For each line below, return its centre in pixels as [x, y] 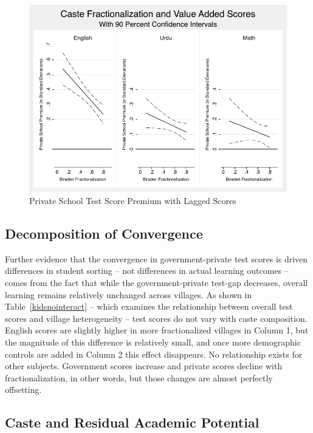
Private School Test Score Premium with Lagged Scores [133, 200]
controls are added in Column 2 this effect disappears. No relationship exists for [154, 354]
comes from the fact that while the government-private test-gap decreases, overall [156, 282]
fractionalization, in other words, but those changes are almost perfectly [139, 377]
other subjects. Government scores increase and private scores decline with [144, 366]
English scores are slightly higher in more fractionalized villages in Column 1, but [157, 330]
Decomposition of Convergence [104, 233]
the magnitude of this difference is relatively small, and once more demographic [153, 342]
